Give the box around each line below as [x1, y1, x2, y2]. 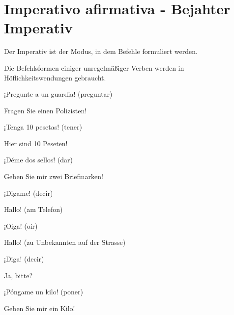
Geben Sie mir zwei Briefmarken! [4, 171, 103, 182]
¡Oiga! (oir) [4, 220, 38, 231]
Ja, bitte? [4, 270, 33, 280]
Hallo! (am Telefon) [4, 204, 63, 214]
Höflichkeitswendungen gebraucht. [4, 72, 106, 82]
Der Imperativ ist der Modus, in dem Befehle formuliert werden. [4, 46, 198, 56]
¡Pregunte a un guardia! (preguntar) [4, 89, 113, 99]
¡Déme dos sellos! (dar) [4, 155, 73, 165]
